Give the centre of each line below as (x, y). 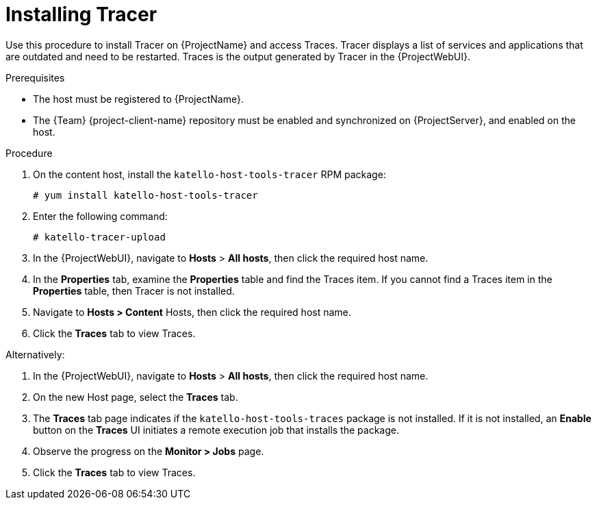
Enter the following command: (100, 216)
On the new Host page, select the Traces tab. (136, 397)
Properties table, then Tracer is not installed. (134, 291)
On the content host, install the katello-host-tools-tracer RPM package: (209, 174)
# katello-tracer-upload (99, 237)
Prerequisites (35, 77)
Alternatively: (35, 354)
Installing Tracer (81, 14)
